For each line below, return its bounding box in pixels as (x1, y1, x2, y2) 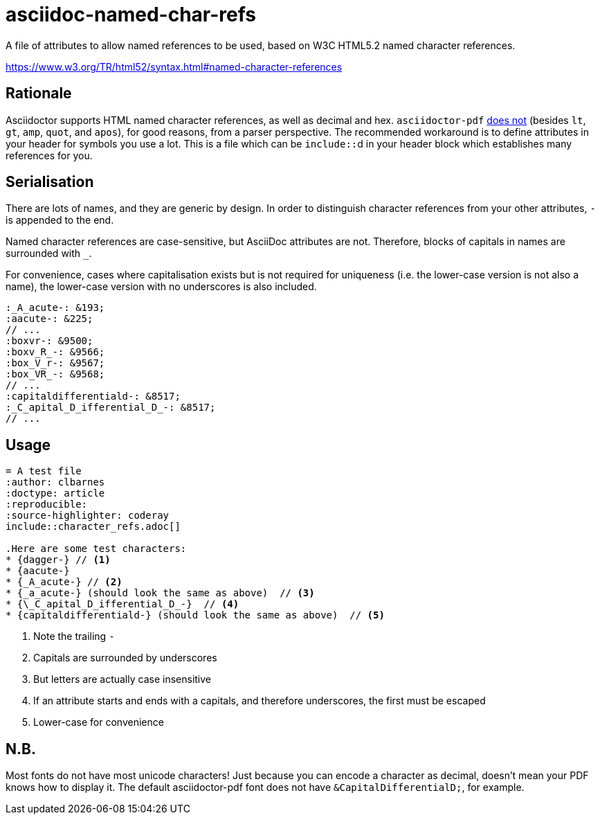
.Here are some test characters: (6, 543, 187, 555)
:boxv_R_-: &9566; (6, 346, 105, 358)
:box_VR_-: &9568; (6, 368, 105, 380)
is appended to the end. (6, 214, 114, 226)
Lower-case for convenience (33, 716, 164, 729)
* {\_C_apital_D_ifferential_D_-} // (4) (6, 598, 239, 610)
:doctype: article (6, 488, 105, 499)
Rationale (6, 84, 72, 102)
